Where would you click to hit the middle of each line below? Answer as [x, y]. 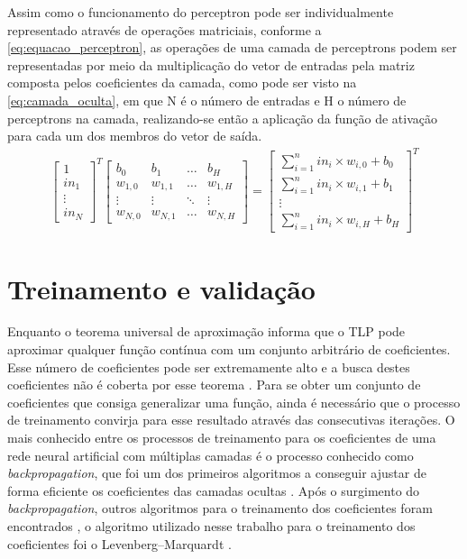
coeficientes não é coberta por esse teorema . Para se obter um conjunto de [214, 385]
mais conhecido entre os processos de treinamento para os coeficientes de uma [222, 437]
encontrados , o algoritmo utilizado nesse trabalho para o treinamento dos [211, 525]
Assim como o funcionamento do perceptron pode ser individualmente [201, 12]
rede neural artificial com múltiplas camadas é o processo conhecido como [211, 455]
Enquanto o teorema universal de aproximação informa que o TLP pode [206, 331]
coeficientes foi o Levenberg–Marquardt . [119, 543]
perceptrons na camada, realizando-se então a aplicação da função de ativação [223, 118]
